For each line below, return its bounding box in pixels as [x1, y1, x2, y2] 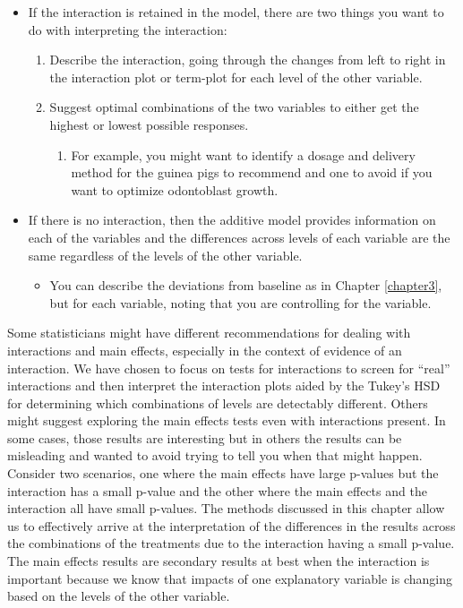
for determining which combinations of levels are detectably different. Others [7, 393, 428, 412]
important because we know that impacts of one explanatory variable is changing [7, 569, 452, 587]
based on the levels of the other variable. [7, 587, 230, 605]
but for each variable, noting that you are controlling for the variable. [49, 293, 432, 312]
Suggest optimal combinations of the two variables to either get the [49, 98, 419, 116]
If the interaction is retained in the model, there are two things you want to [28, 3, 444, 21]
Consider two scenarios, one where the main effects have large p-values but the [7, 464, 439, 483]
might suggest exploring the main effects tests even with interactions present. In [7, 411, 446, 430]
